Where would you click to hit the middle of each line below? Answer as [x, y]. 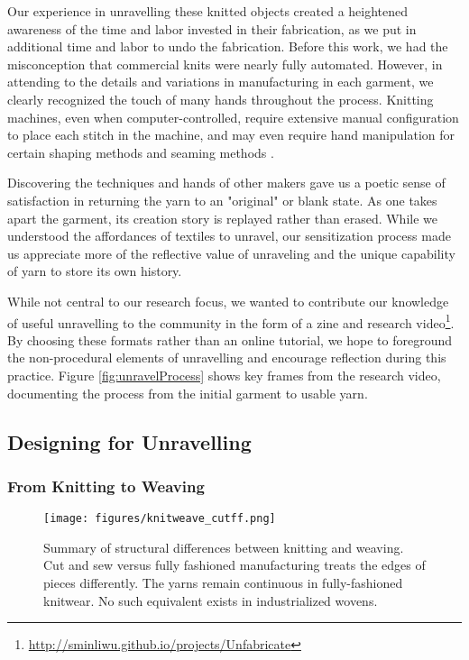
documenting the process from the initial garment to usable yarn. [188, 393]
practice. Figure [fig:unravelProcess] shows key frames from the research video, [224, 375]
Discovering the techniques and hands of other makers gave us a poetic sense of [226, 183]
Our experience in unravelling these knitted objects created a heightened [208, 11]
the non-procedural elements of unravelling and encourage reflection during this [227, 357]
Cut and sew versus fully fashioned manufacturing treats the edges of [234, 565]
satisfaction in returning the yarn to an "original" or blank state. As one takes [222, 200]
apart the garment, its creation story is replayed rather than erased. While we [222, 218]
